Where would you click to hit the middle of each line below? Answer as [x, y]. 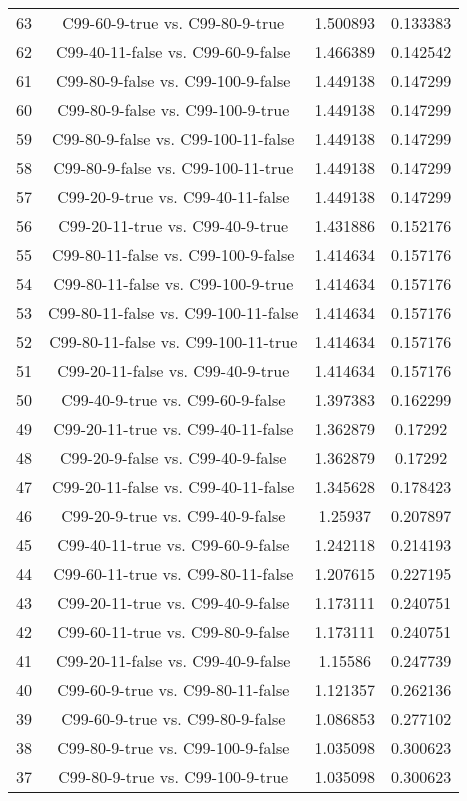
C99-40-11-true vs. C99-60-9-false [173, 544]
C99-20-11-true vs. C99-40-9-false [173, 602]
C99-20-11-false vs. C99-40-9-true [173, 370]
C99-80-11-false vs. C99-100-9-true [173, 283]
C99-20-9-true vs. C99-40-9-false [173, 515]
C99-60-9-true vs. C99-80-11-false [173, 689]
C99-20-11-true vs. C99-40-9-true [173, 225]
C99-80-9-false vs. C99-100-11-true [173, 167]
